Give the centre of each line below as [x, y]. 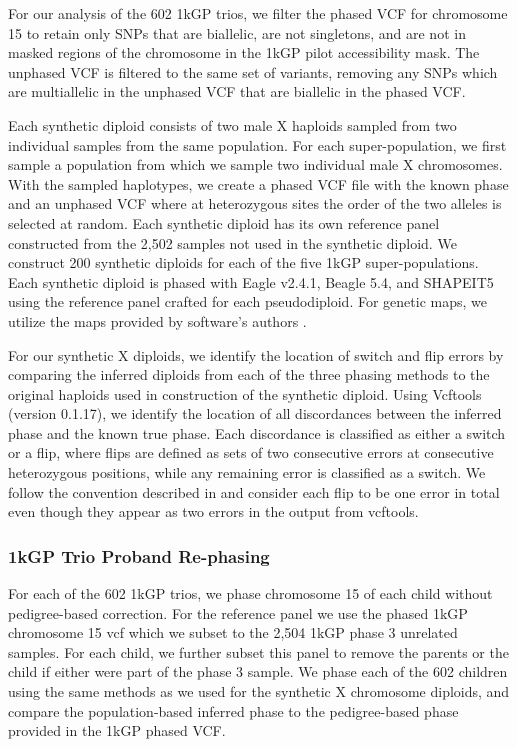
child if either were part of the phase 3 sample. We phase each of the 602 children [258, 671]
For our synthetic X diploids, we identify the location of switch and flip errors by [256, 354]
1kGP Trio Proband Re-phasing [139, 555]
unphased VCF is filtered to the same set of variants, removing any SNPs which [253, 71]
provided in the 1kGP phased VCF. [117, 730]
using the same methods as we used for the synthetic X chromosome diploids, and [259, 691]
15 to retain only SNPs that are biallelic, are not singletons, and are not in [237, 32]
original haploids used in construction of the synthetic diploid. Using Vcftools [245, 393]
